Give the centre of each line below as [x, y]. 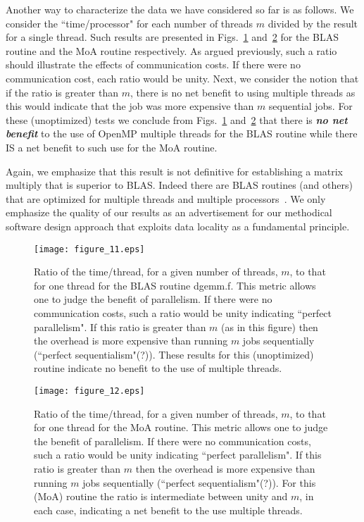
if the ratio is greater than [62, 92]
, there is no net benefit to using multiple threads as [243, 92]
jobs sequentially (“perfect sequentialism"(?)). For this [199, 482]
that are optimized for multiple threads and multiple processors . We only [166, 198]
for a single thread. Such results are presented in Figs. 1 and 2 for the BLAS [172, 37]
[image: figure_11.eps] [89, 249]
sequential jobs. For [310, 106]
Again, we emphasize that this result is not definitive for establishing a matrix [174, 171]
